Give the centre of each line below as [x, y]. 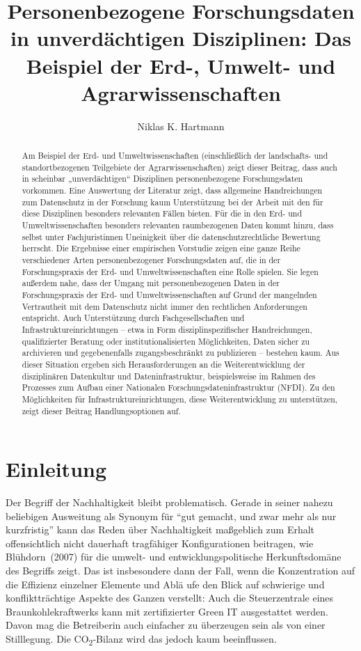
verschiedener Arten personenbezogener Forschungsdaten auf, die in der [151, 259]
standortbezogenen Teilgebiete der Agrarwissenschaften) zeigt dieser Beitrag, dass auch [179, 167]
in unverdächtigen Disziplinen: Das [181, 38]
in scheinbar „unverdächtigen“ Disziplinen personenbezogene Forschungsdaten [162, 179]
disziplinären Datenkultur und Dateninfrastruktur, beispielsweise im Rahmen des [169, 376]
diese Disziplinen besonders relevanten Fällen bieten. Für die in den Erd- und [162, 213]
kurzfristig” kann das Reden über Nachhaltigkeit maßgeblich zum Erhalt [160, 530]
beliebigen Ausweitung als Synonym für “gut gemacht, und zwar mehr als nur [171, 516]
